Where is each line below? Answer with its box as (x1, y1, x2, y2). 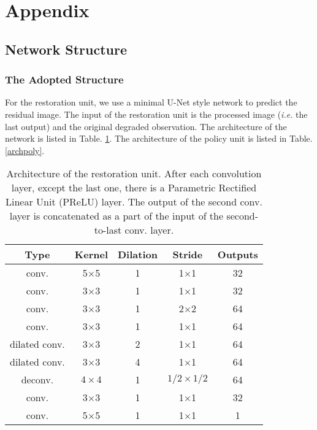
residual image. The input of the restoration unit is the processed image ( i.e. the (5, 107, 308, 120)
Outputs (217, 247, 258, 262)
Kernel (74, 247, 108, 262)
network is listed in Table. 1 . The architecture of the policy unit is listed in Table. (5, 132, 313, 145)
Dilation (118, 247, 158, 262)
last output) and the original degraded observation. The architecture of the (5, 120, 287, 132)
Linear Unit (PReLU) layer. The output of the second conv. (6, 194, 262, 209)
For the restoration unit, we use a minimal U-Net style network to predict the (5, 96, 297, 109)
